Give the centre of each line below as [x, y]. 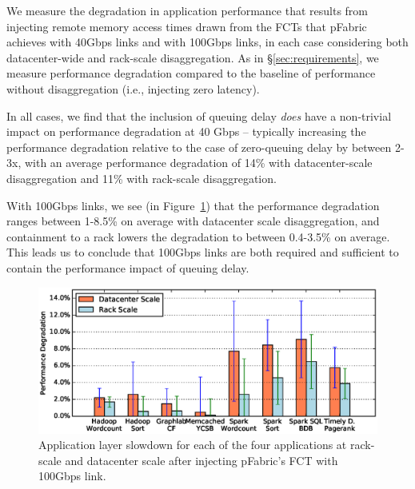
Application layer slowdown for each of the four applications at [193, 445]
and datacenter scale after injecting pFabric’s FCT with [202, 460]
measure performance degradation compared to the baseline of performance [191, 73]
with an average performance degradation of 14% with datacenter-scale [198, 163]
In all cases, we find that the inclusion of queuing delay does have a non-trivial [199, 115]
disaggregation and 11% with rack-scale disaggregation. [142, 178]
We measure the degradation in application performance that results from [187, 10]
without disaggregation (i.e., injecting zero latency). [133, 88]
